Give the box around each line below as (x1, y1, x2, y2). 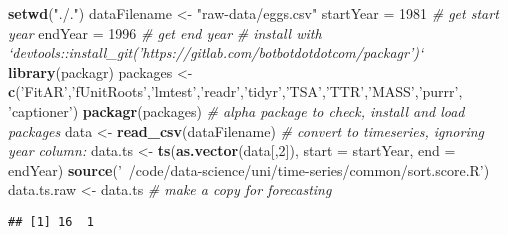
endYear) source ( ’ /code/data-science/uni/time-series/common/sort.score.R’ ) (8, 159, 490, 180)
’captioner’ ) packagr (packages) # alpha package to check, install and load (8, 100, 465, 121)
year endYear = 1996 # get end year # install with (8, 22, 322, 43)
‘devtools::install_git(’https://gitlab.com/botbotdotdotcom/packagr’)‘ (8, 42, 424, 63)
